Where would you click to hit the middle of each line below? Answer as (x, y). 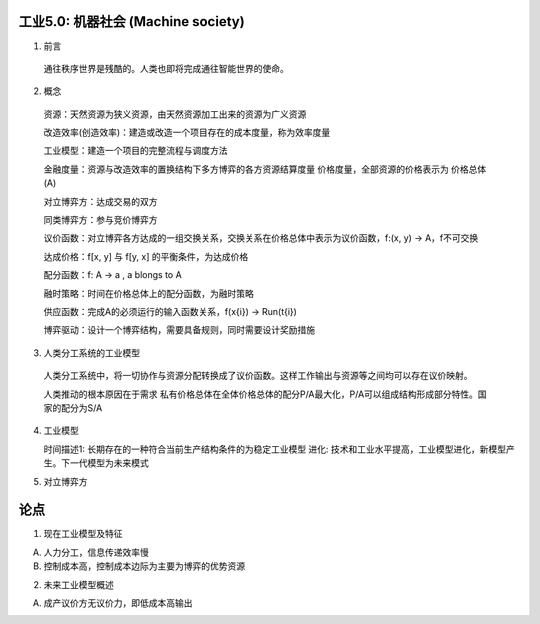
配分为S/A (81, 407)
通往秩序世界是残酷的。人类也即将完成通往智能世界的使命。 (166, 68)
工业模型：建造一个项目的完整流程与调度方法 (135, 151)
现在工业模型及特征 (83, 534)
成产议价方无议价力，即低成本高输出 (118, 602)
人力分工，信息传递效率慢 (96, 552)
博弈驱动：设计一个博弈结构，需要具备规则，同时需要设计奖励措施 (179, 330)
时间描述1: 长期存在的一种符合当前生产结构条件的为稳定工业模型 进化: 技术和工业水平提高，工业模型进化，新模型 (275, 449)
